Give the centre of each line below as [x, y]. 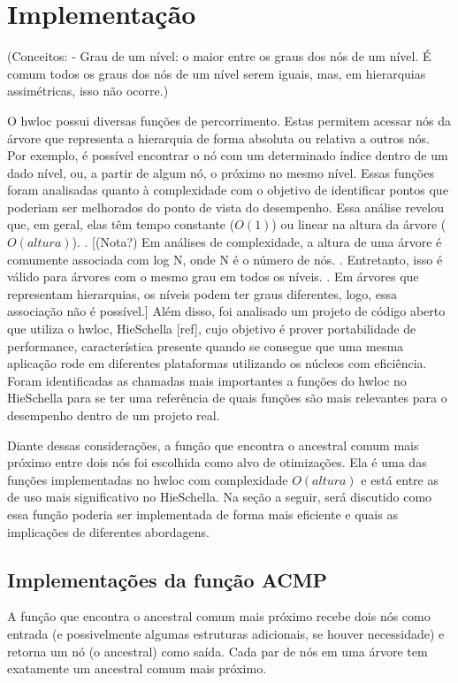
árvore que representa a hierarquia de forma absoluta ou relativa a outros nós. [218, 138]
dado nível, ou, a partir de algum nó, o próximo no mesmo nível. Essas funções [221, 172]
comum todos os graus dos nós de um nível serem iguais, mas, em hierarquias [217, 73]
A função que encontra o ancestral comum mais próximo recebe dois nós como [219, 616]
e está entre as [400, 479]
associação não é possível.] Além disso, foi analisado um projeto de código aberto [226, 311]
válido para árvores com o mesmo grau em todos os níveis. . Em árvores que [213, 276]
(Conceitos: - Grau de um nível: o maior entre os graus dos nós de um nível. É [219, 56]
